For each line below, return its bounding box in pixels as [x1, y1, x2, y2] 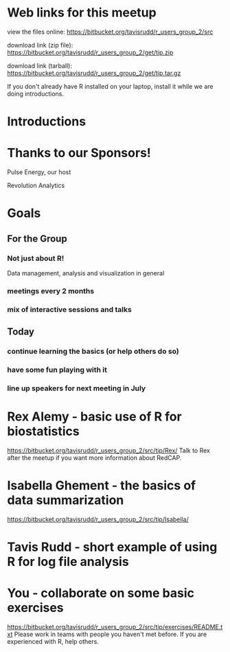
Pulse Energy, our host [7, 168, 71, 176]
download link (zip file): [7, 41, 73, 49]
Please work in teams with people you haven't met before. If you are [14, 630, 207, 638]
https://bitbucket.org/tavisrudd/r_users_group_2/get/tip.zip [7, 48, 174, 56]
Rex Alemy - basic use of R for [7, 409, 182, 425]
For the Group [7, 233, 67, 244]
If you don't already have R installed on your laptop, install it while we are [7, 82, 214, 90]
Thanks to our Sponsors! [7, 145, 151, 161]
